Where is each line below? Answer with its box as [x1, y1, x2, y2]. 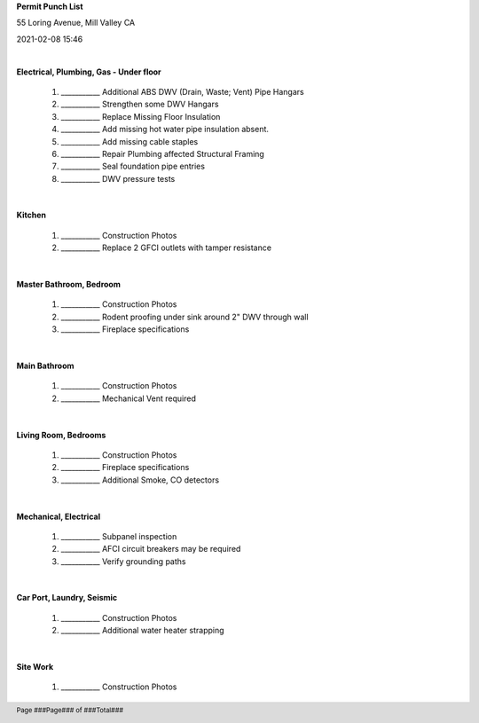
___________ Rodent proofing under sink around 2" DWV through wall [60, 311, 310, 322]
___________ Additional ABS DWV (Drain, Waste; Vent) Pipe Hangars [60, 86, 305, 97]
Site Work [16, 662, 54, 672]
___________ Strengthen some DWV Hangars [60, 98, 219, 110]
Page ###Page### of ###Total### [16, 705, 124, 714]
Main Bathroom [16, 360, 75, 371]
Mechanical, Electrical [16, 511, 101, 522]
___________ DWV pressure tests [60, 173, 176, 184]
